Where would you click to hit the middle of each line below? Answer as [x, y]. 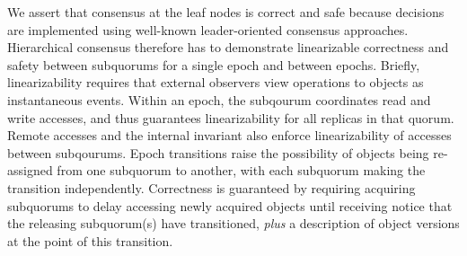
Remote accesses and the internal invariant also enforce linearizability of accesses [229, 135]
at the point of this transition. [90, 240]
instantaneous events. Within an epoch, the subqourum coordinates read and [219, 99]
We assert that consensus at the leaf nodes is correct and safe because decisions [226, 12]
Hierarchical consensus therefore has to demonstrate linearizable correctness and [228, 47]
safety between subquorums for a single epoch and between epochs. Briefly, [214, 64]
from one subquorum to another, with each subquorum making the [241, 170]
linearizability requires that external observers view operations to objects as [216, 82]
